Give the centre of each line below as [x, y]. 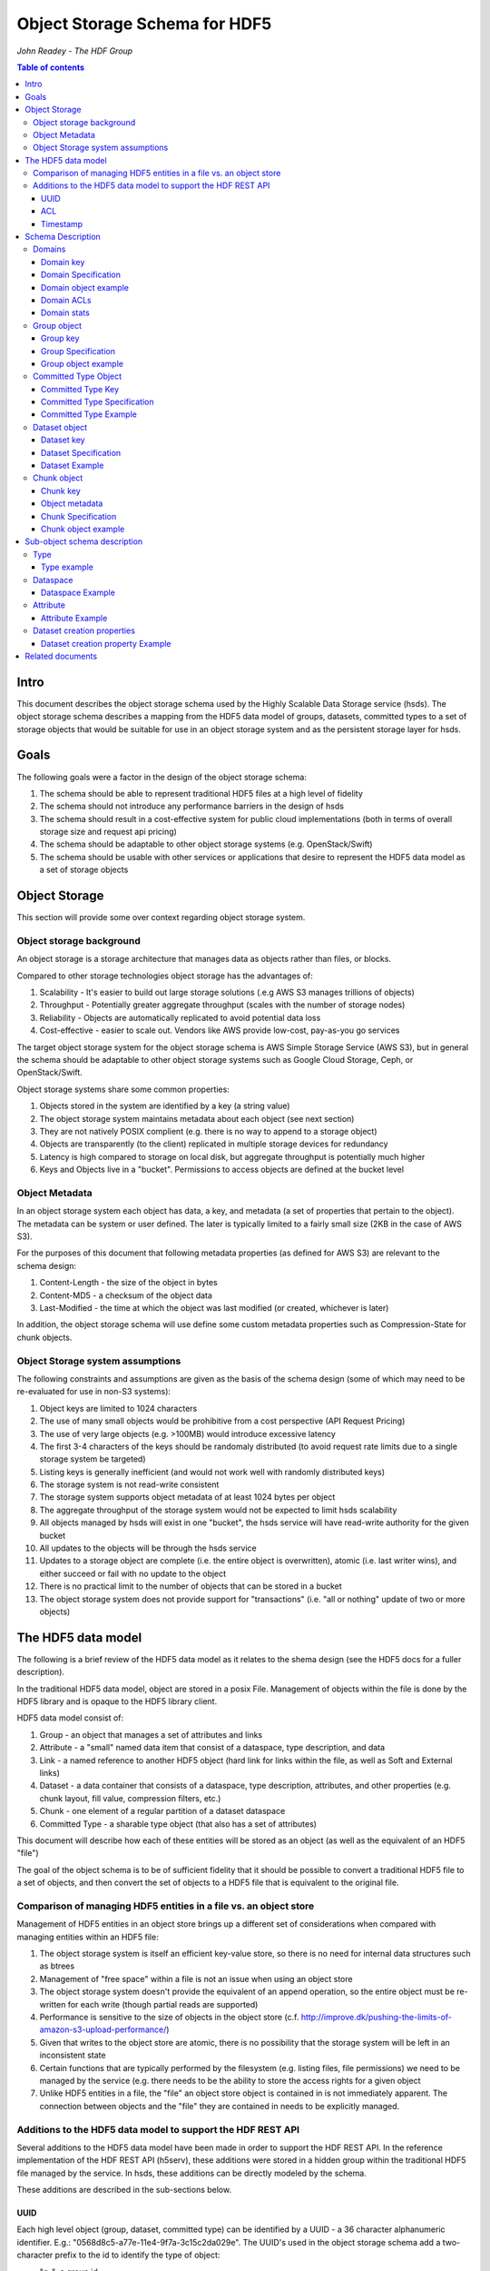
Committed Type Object [78, 376]
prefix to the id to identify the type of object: [137, 2255]
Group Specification [78, 351]
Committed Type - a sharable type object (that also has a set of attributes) [178, 1824]
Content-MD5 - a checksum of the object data [126, 1295]
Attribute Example [74, 618]
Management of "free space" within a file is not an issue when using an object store [196, 1978]
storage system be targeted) [93, 1459]
